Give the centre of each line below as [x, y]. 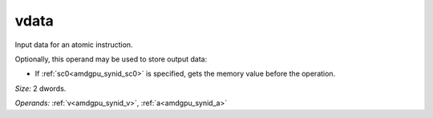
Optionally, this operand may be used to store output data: [111, 59]
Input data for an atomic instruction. [74, 45]
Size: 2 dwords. [40, 88]
